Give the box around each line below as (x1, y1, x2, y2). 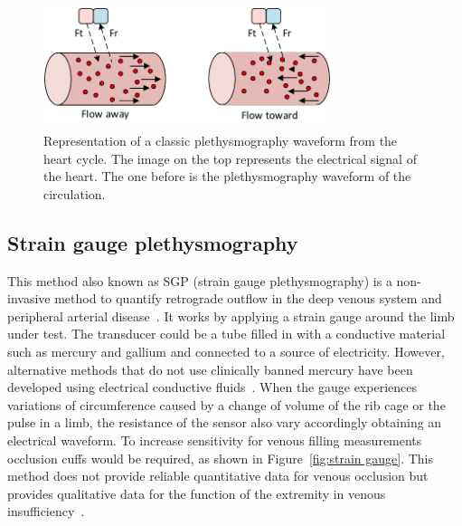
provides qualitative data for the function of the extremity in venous (7, 483, 386, 502)
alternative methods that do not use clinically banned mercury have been (7, 359, 413, 378)
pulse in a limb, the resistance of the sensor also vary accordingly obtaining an (7, 413, 442, 432)
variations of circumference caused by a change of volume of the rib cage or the (7, 395, 446, 414)
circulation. (43, 184, 106, 203)
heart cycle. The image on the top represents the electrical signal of (43, 148, 417, 167)
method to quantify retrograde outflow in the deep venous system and (54, 289, 442, 308)
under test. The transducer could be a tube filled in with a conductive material (7, 324, 446, 343)
